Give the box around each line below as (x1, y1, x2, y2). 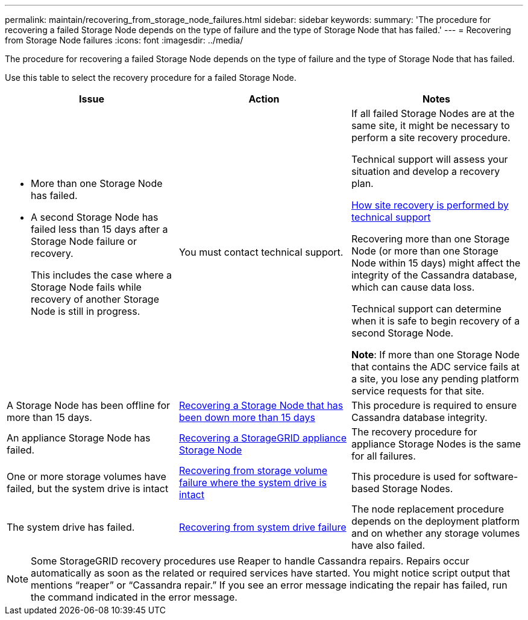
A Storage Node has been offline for (7, 399, 171, 411)
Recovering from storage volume (178, 464, 328, 476)
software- (473, 470, 518, 482)
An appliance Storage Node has (7, 432, 151, 444)
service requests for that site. (351, 385, 485, 397)
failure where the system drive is (178, 476, 327, 489)
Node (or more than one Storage (351, 245, 498, 257)
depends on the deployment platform (351, 515, 520, 527)
